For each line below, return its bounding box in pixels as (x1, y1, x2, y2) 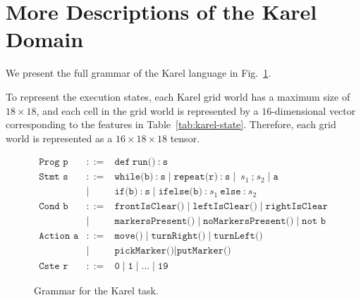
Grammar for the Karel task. (34, 282, 159, 297)
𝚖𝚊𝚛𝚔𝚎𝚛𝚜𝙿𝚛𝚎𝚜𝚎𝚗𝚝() (114, 216, 195, 227)
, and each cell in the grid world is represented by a (36, 103, 259, 118)
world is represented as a (6, 130, 113, 145)
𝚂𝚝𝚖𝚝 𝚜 (39, 172, 68, 182)
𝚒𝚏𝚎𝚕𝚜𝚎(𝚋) (158, 187, 202, 197)
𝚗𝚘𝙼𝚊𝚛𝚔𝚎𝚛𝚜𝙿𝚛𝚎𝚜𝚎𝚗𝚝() (202, 216, 294, 227)
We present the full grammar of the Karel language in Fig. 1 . (6, 65, 271, 80)
